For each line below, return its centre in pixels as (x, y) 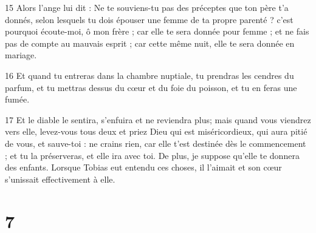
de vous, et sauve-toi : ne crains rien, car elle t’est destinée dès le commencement (156, 143)
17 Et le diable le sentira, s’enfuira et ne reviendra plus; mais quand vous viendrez (158, 119)
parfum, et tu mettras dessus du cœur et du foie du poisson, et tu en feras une (151, 87)
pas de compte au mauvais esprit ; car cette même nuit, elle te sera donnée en (150, 43)
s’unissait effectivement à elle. (60, 179)
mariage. (21, 55)
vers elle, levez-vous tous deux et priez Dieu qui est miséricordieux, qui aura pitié (156, 131)
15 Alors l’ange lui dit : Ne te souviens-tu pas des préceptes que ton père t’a (147, 7)
